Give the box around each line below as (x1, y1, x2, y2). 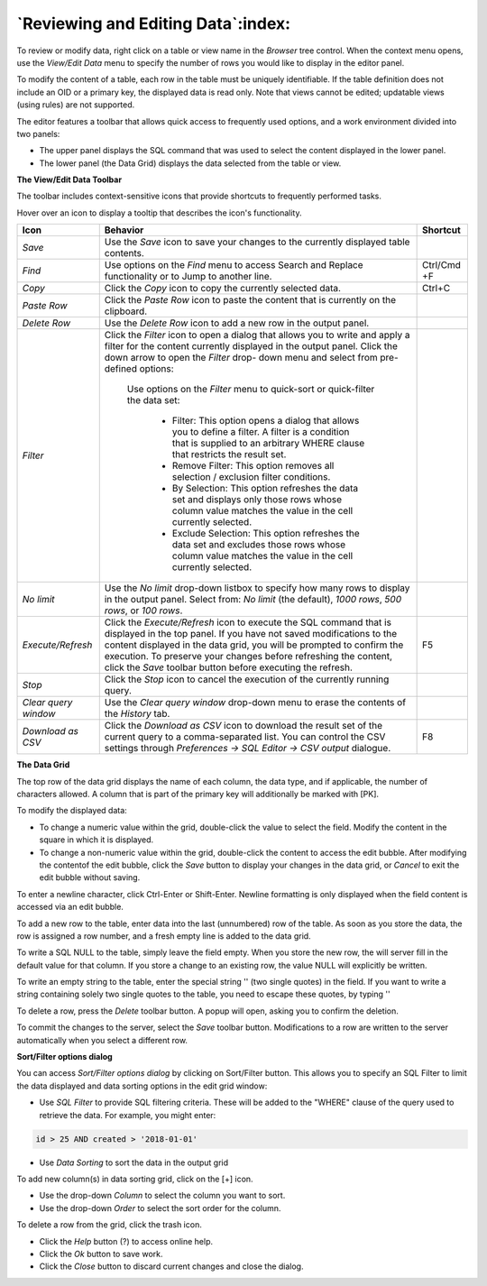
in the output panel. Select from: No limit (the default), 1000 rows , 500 (104, 593, 401, 606)
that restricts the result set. (171, 448, 287, 461)
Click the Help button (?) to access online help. (39, 1235, 214, 1246)
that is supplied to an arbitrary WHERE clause (171, 437, 365, 450)
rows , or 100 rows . (104, 604, 183, 617)
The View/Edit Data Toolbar (16, 174, 122, 185)
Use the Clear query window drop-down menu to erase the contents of (104, 696, 406, 709)
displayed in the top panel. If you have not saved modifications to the (104, 628, 397, 640)
